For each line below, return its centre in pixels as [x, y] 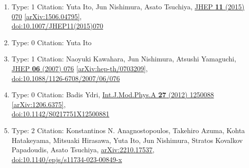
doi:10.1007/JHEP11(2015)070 [57, 26]
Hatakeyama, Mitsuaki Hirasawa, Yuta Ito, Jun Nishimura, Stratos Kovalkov [127, 140]
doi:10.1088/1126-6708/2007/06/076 [66, 78]
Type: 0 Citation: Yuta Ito [52, 42]
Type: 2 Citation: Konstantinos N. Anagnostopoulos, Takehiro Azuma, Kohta [128, 130]
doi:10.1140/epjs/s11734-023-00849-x [67, 159]
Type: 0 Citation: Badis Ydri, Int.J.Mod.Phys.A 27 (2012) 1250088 [113, 95]
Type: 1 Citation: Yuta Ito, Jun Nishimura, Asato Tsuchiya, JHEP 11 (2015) [128, 6]
